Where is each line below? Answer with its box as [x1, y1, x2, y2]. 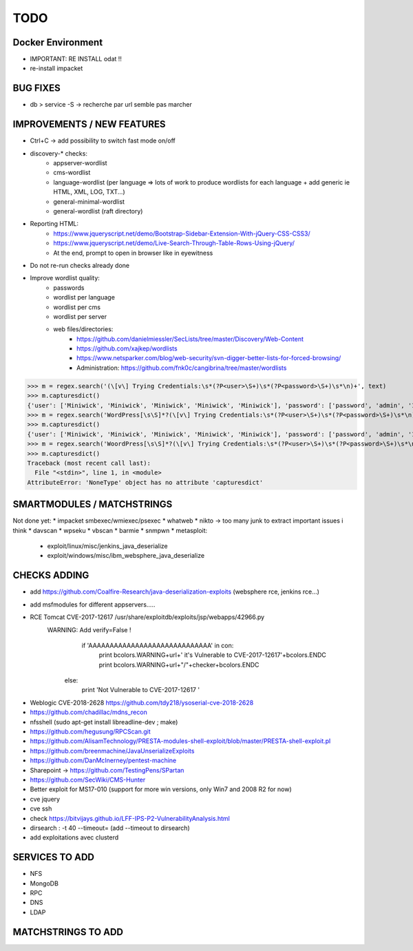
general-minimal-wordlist [53, 197, 125, 206]
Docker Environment [12, 36, 103, 48]
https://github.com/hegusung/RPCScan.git [30, 727, 151, 736]
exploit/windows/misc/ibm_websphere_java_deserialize [47, 552, 205, 560]
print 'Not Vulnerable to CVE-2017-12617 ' [81, 686, 200, 694]
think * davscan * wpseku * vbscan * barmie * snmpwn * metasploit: [12, 526, 208, 534]
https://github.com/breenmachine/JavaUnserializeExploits [30, 746, 195, 755]
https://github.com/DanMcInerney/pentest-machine [30, 756, 177, 764]
